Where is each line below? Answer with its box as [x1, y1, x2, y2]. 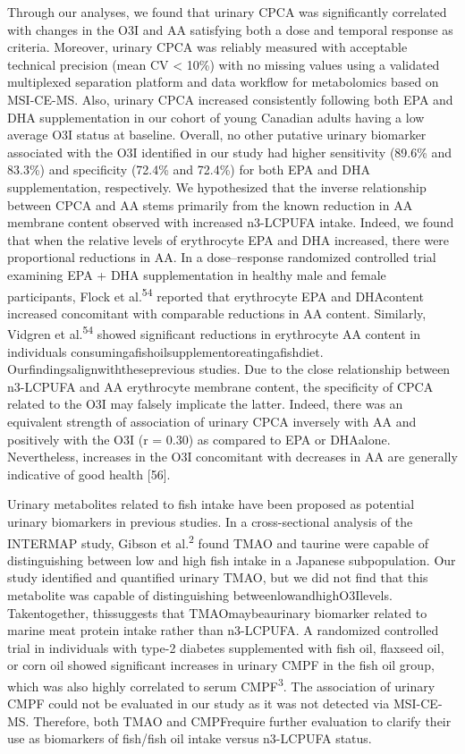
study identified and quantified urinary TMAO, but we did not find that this [7, 568, 428, 587]
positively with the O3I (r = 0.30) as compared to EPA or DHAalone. [7, 429, 391, 448]
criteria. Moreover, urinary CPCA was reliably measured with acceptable [7, 38, 408, 56]
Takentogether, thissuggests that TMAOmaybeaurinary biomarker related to [7, 603, 427, 622]
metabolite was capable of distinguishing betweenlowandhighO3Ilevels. [7, 585, 393, 604]
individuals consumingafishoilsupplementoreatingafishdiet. [7, 342, 324, 360]
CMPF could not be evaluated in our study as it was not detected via [7, 694, 390, 713]
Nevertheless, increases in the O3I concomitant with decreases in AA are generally [7, 447, 458, 466]
